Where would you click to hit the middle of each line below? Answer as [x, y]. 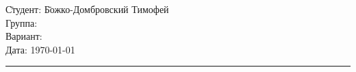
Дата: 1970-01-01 [40, 49]
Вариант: [24, 36]
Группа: [22, 22]
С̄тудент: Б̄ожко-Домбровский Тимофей [87, 9]
